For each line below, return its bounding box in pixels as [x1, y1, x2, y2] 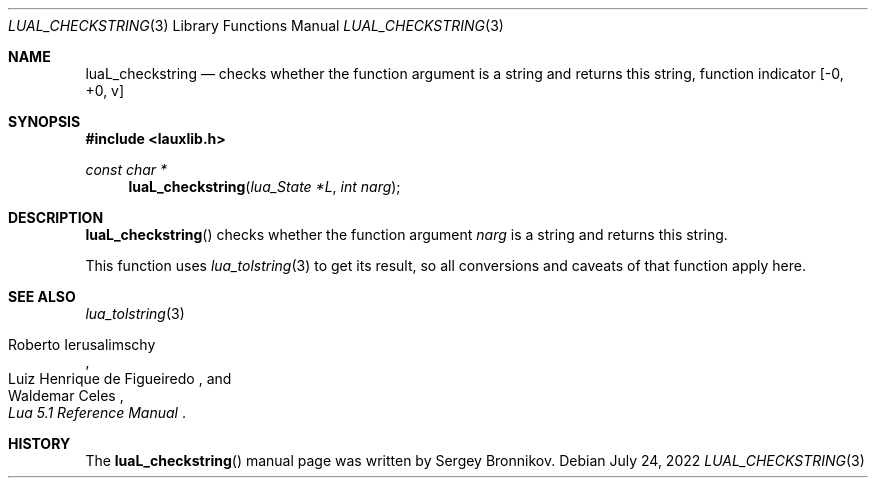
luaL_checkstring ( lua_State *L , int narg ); [128, 178, 401, 195]
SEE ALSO [8, 288, 76, 305]
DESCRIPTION [8, 209, 104, 226]
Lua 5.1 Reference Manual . [8, 404, 186, 421]
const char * [85, 161, 168, 178]
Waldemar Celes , [8, 387, 124, 404]
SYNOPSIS [8, 113, 81, 130]
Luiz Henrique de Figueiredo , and [8, 370, 232, 387]
